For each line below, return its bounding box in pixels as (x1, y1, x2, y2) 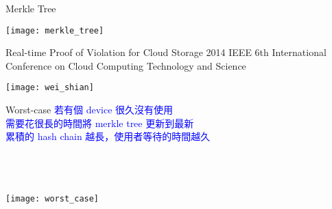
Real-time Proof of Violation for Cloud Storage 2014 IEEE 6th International (5, 45, 327, 59)
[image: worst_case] (5, 193, 99, 204)
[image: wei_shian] (5, 83, 94, 93)
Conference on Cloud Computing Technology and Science (5, 58, 246, 72)
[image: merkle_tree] (5, 25, 104, 36)
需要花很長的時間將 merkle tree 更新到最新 (5, 115, 194, 130)
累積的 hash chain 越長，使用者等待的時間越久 (5, 129, 211, 143)
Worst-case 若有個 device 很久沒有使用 (5, 102, 174, 117)
